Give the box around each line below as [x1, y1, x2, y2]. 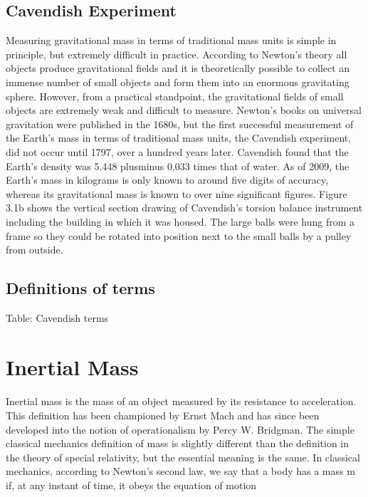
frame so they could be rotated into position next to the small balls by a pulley [6, 228, 352, 243]
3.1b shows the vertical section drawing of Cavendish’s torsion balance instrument [6, 200, 363, 215]
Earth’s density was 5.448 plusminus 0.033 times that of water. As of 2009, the [6, 158, 349, 173]
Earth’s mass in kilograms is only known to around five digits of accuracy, [6, 172, 329, 187]
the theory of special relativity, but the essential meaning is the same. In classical [6, 449, 360, 464]
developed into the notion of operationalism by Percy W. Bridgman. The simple [6, 422, 354, 436]
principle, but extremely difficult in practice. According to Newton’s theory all [6, 46, 347, 61]
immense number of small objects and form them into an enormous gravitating [6, 74, 349, 89]
